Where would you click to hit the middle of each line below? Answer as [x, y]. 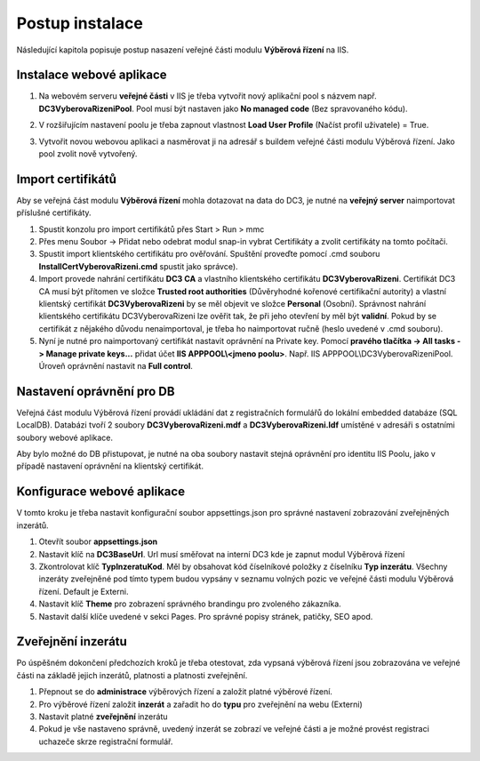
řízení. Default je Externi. [84, 591]
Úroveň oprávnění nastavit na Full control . [116, 366]
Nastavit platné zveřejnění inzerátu [103, 717]
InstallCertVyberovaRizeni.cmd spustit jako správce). [139, 266]
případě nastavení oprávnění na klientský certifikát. [110, 466]
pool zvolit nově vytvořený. [88, 154]
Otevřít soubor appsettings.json [98, 541]
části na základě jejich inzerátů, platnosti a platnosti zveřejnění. [132, 675]
